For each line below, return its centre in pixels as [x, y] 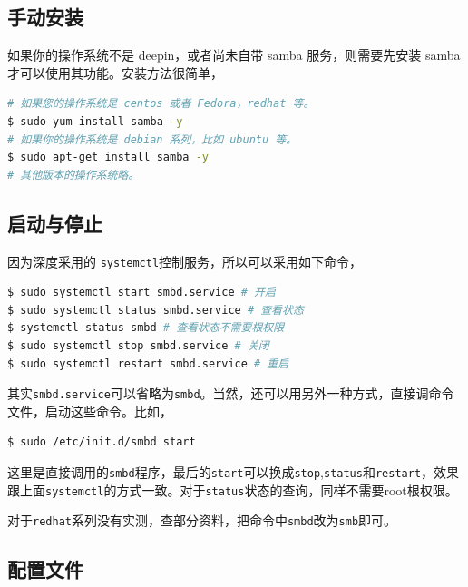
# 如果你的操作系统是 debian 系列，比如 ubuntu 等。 [152, 139]
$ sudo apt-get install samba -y [108, 157]
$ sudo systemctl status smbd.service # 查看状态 [156, 310]
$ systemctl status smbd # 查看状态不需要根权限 [146, 328]
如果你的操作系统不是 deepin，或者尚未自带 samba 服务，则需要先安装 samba [234, 55]
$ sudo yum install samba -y [95, 121]
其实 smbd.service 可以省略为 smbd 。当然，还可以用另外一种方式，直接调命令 [231, 393]
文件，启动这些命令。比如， [90, 411]
